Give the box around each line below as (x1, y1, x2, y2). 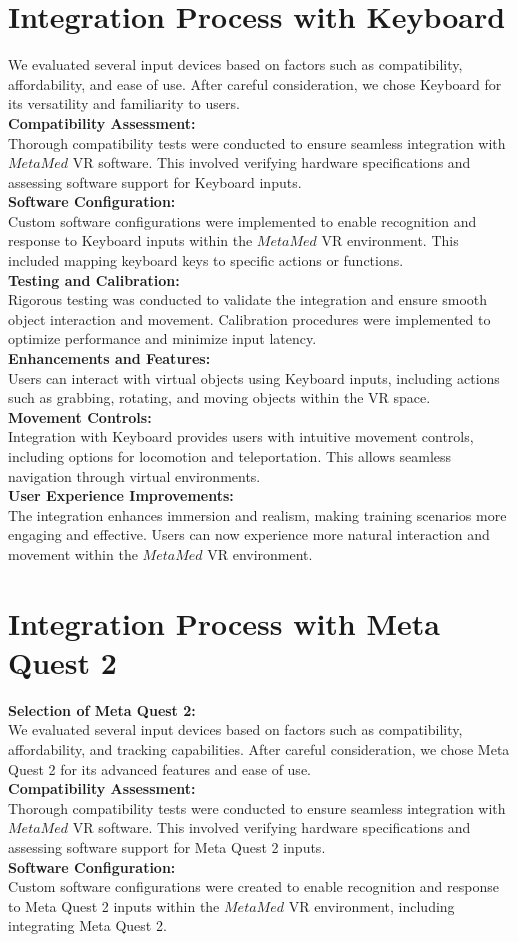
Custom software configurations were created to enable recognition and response (8, 876, 499, 897)
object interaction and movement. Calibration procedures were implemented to (8, 308, 491, 329)
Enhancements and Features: (8, 348, 211, 369)
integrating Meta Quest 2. (8, 915, 167, 936)
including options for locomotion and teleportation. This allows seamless (8, 446, 452, 466)
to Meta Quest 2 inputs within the (8, 895, 220, 916)
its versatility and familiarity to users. (8, 93, 240, 114)
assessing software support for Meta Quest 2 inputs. (8, 837, 326, 858)
